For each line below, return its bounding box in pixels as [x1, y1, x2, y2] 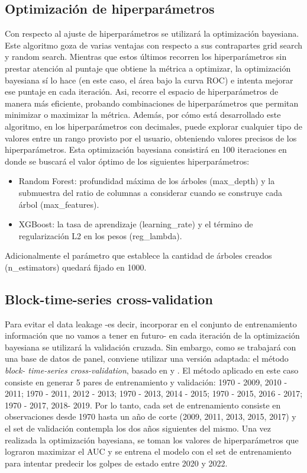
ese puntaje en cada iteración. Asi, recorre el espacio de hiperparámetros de [5, 85, 279, 98]
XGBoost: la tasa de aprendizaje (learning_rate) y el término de [18, 218, 253, 230]
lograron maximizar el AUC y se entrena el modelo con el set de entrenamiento [5, 445, 292, 458]
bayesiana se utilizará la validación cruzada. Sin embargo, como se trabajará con [5, 340, 296, 353]
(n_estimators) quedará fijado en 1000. [5, 260, 147, 273]
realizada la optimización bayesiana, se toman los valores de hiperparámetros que [5, 433, 299, 446]
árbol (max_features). [18, 198, 99, 210]
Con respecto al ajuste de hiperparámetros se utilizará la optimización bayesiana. [5, 27, 299, 40]
